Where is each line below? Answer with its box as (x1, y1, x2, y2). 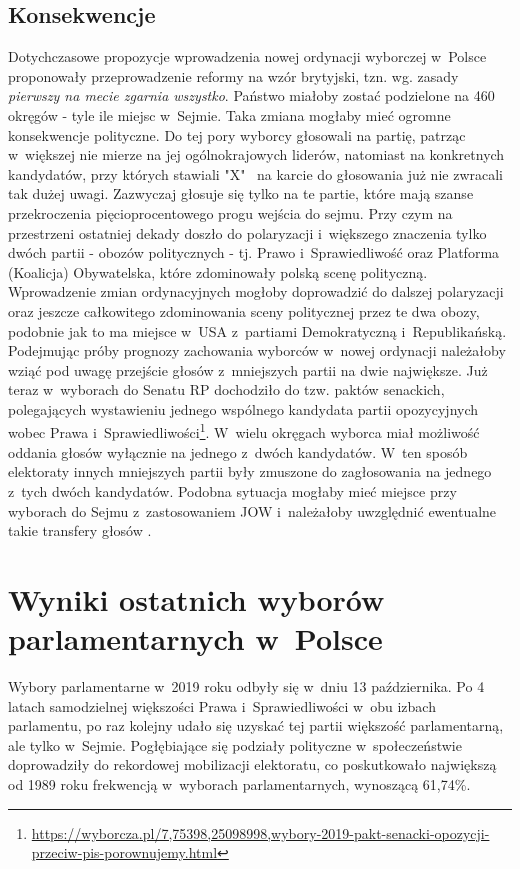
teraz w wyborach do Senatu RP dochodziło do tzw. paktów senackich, (8, 379, 445, 400)
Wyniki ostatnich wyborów (8, 578, 385, 619)
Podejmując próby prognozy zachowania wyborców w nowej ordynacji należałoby (8, 340, 506, 361)
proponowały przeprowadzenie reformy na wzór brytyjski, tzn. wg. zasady (8, 65, 459, 86)
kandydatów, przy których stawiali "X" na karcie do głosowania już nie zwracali (8, 163, 503, 184)
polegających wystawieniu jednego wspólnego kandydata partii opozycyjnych (8, 398, 479, 419)
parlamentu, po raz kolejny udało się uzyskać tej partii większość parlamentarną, (8, 715, 504, 736)
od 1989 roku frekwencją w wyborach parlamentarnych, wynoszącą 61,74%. (8, 773, 471, 794)
